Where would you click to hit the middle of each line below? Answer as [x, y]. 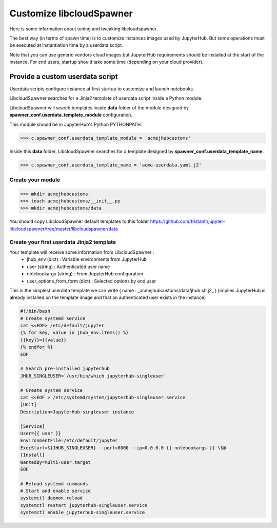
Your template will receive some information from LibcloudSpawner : [82, 252]
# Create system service [52, 390]
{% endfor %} [37, 347]
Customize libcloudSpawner [71, 13]
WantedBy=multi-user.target [55, 462]
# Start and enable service [55, 491]
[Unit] [28, 405]
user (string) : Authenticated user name [68, 267]
